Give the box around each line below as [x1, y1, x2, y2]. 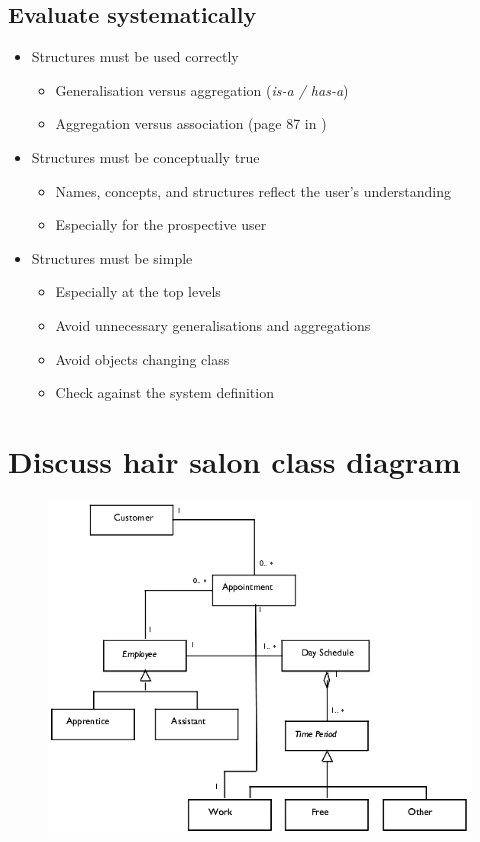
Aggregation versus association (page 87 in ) [55, 113, 327, 134]
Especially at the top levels [55, 281, 221, 302]
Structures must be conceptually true [31, 146, 260, 167]
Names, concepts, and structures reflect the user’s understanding [55, 180, 452, 201]
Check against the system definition [55, 382, 274, 403]
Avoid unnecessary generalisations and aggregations [55, 314, 371, 335]
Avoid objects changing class [55, 348, 230, 369]
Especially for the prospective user [55, 214, 267, 235]
